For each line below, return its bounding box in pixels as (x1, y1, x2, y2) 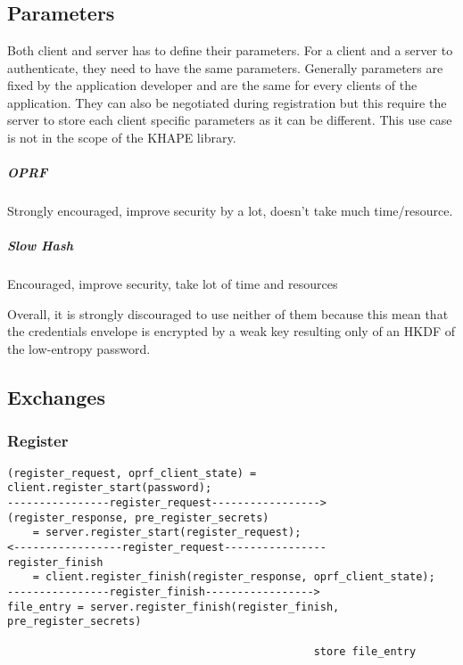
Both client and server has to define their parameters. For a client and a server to (7, 41, 453, 59)
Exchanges (7, 383, 105, 411)
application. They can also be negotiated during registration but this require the (7, 93, 447, 111)
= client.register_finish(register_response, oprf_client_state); (32, 571, 435, 584)
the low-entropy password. (7, 340, 151, 358)
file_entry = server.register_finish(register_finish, (7, 600, 340, 613)
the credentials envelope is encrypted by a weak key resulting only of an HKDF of (7, 322, 455, 341)
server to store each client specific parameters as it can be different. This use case (7, 111, 452, 129)
